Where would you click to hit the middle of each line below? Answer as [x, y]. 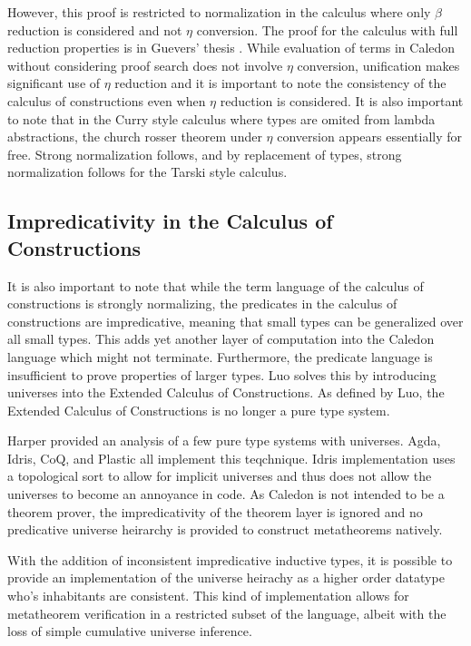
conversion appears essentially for [370, 137]
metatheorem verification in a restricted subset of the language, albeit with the [227, 613]
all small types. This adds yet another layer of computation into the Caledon [221, 339]
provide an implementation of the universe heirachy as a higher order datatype [226, 577]
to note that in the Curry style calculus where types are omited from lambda [221, 118]
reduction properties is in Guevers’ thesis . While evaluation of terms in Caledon [231, 48]
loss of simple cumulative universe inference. [130, 631]
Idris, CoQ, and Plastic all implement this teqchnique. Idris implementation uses [231, 458]
